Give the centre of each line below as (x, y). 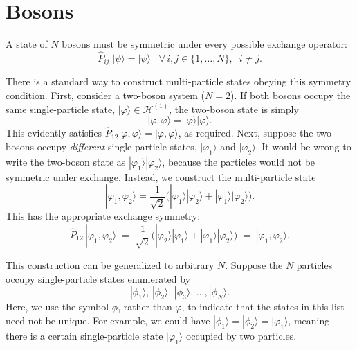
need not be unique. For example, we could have (108, 320)
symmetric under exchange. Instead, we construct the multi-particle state (161, 176)
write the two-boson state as (66, 161)
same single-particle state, (61, 108)
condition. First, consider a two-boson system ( (106, 95)
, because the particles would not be (239, 161)
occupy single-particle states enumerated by (98, 278)
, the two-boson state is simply (234, 108)
